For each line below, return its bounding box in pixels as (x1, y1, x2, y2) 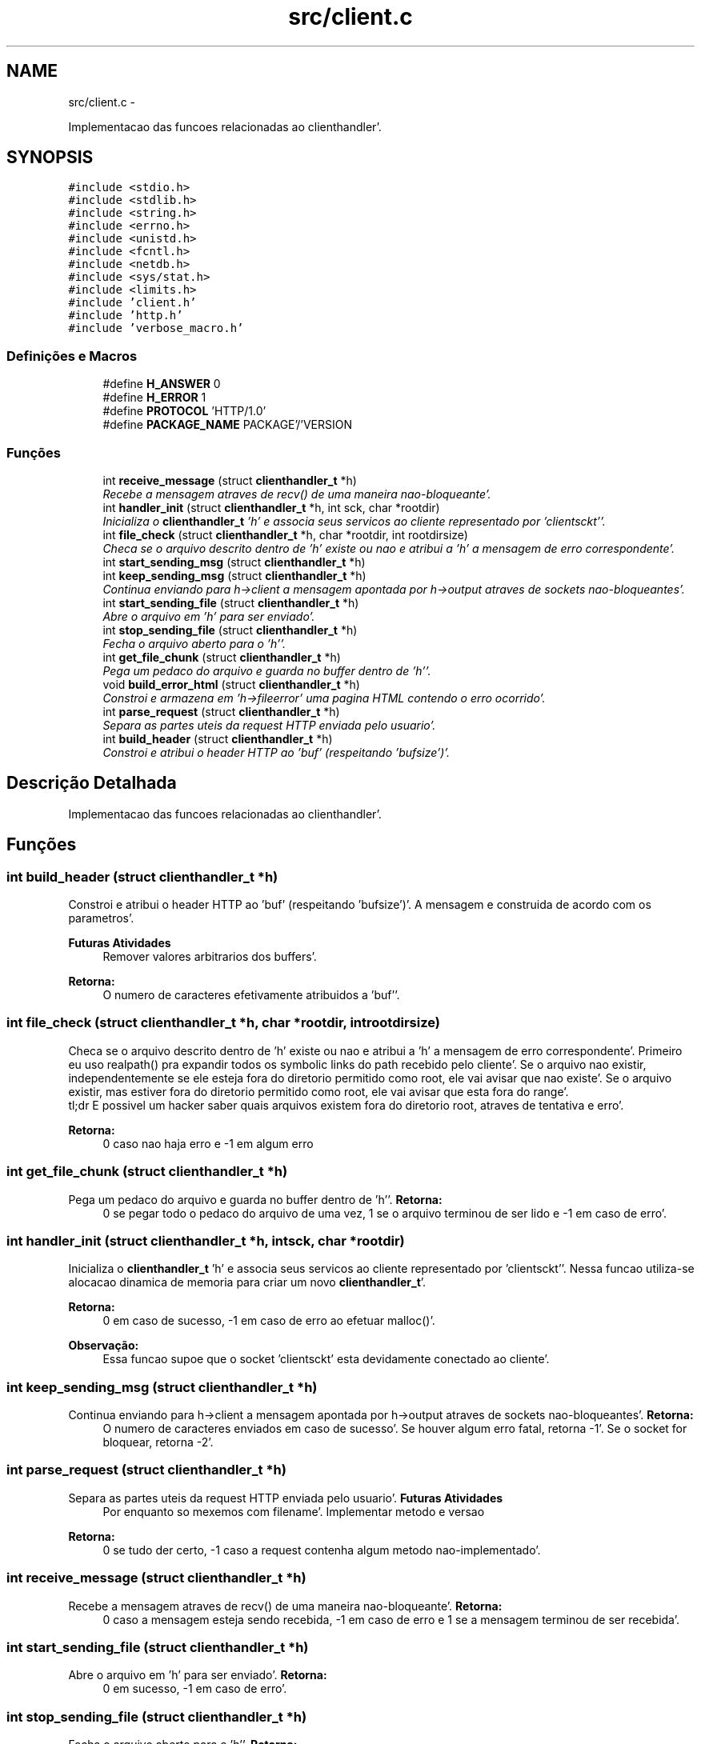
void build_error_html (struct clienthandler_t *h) (102, 677, 360, 691)
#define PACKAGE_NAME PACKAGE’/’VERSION (102, 418, 352, 432)
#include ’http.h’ (68, 309, 183, 322)
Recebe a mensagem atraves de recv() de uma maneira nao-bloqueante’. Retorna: (68, 1598, 503, 1613)
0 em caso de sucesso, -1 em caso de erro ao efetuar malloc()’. (102, 1314, 435, 1328)
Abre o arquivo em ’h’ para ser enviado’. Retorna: (68, 1668, 327, 1682)
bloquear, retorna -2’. (102, 1435, 214, 1449)
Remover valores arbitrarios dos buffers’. (102, 950, 317, 963)
